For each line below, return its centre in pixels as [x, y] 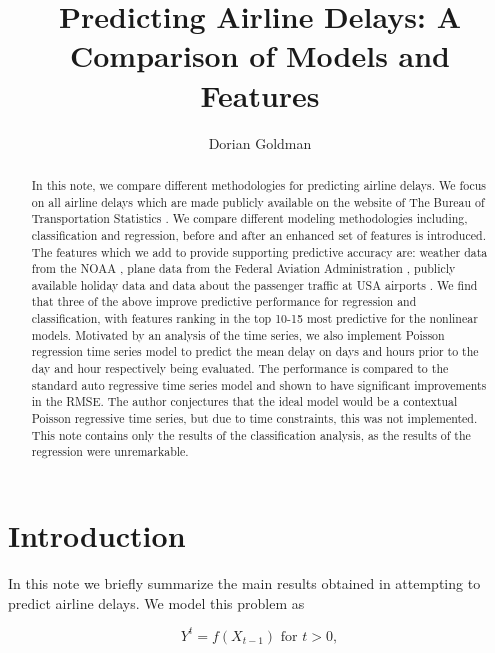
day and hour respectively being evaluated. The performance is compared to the [240, 368]
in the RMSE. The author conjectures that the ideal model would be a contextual [244, 401]
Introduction [97, 535]
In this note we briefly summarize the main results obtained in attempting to [244, 582]
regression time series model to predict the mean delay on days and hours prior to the [255, 351]
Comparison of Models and [260, 55]
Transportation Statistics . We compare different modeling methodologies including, [249, 218]
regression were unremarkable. [110, 451]
